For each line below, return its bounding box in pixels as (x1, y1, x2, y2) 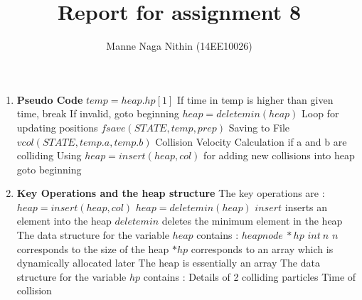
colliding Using (16, 148, 82, 163)
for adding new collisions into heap (203, 148, 355, 163)
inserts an (284, 199, 328, 214)
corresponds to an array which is (191, 241, 334, 256)
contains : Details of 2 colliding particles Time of (143, 269, 356, 284)
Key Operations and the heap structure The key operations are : (16, 186, 325, 200)
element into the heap (16, 213, 112, 228)
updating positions (16, 119, 98, 134)
